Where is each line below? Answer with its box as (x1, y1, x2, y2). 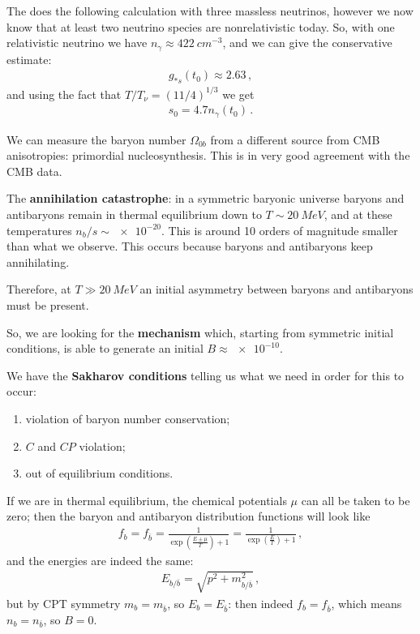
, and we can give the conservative (222, 34, 392, 51)
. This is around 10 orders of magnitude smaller (161, 221, 398, 238)
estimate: (6, 50, 52, 67)
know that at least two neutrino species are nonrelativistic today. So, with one (6, 18, 395, 35)
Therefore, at (6, 281, 71, 298)
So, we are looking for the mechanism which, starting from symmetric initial (6, 323, 394, 341)
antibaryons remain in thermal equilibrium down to (6, 206, 262, 223)
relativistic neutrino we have (6, 34, 148, 51)
